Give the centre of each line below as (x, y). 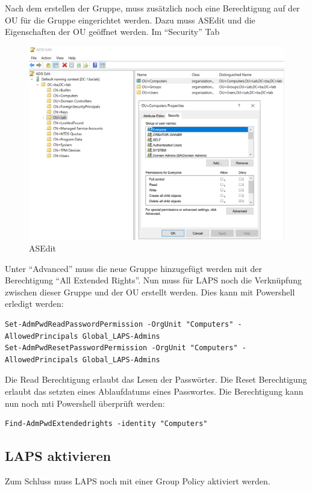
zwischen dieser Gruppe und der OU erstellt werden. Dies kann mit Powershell (150, 292)
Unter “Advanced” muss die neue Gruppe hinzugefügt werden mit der (134, 268)
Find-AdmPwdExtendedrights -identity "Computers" (106, 424)
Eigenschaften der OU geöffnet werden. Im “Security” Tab (112, 32)
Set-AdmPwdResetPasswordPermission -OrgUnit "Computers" (121, 348)
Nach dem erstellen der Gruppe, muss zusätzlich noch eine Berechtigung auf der (152, 8)
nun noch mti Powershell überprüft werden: (85, 403)
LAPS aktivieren (58, 456)
